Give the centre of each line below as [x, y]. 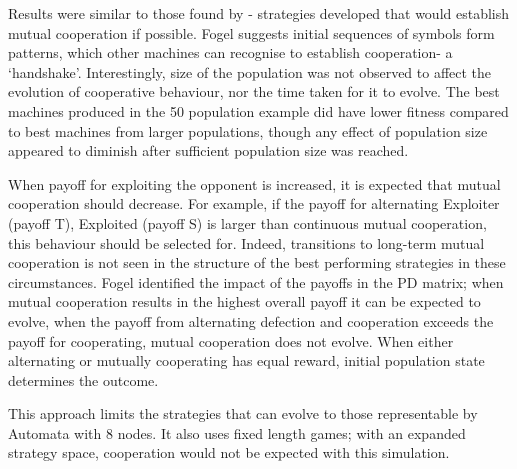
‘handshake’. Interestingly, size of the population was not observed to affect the [250, 71]
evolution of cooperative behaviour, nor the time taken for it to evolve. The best [254, 91]
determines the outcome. [83, 379]
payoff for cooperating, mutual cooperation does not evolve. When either [231, 340]
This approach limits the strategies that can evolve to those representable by [243, 413]
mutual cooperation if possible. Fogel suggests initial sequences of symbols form [251, 32]
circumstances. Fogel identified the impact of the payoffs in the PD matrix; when [256, 281]
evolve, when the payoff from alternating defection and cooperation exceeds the [251, 320]
